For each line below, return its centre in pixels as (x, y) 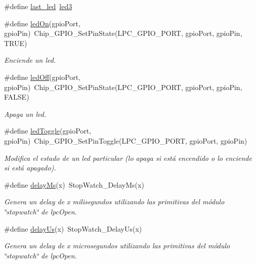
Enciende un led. (30, 60)
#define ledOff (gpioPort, (42, 77)
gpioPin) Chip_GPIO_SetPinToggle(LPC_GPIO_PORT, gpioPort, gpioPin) (126, 140)
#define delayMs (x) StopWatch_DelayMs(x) (74, 184)
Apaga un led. (25, 114)
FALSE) (17, 97)
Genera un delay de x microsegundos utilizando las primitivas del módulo (117, 246)
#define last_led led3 (38, 6)
